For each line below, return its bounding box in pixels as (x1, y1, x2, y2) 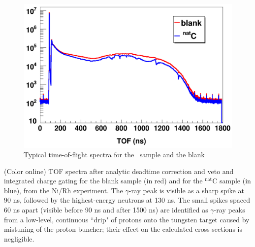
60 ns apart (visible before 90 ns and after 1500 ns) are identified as (4, 205, 208, 215)
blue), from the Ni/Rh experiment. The (4, 185, 123, 195)
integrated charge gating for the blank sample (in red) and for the (4, 176, 203, 186)
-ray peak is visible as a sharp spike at (128, 185, 244, 195)
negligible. (4, 233, 34, 244)
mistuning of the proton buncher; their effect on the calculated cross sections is (4, 224, 242, 234)
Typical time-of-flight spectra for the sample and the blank (24, 149, 205, 160)
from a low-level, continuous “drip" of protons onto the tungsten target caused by (4, 214, 250, 224)
